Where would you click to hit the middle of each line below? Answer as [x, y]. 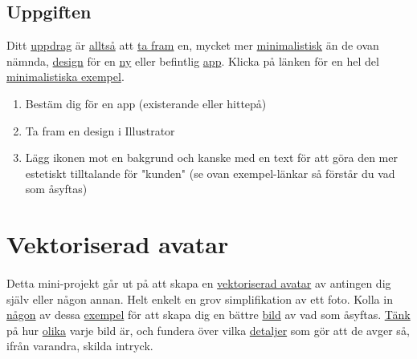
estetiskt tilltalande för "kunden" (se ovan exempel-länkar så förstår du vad [210, 173]
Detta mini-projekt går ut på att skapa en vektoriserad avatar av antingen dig [199, 282]
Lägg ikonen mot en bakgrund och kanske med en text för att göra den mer [211, 157]
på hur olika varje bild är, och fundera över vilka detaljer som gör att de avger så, [208, 330]
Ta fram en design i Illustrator [100, 130]
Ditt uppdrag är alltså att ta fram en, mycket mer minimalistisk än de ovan [193, 45]
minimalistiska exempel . [65, 77]
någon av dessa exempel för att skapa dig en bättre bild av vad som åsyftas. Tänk [208, 315]
